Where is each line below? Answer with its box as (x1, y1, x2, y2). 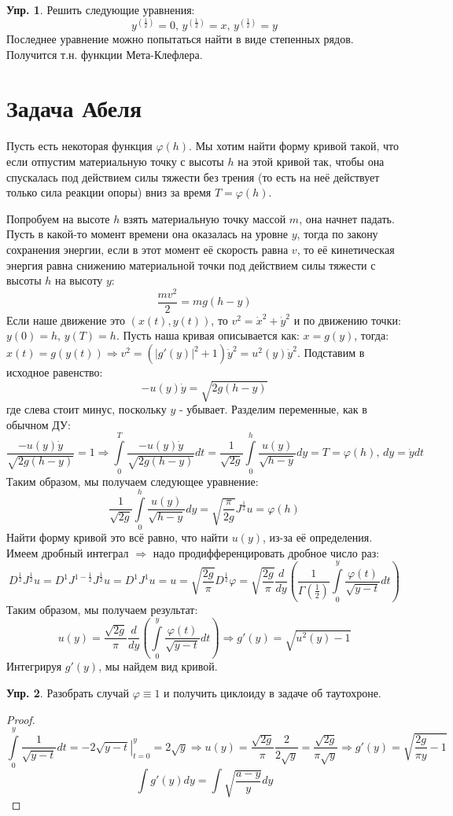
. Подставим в (296, 344, 365, 361)
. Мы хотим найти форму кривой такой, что (189, 138, 400, 154)
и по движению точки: (293, 311, 401, 328)
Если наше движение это (6, 311, 125, 328)
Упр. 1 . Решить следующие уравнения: (6, 2, 195, 17)
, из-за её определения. (263, 529, 373, 546)
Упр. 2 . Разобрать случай (6, 684, 129, 700)
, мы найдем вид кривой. (98, 658, 218, 674)
